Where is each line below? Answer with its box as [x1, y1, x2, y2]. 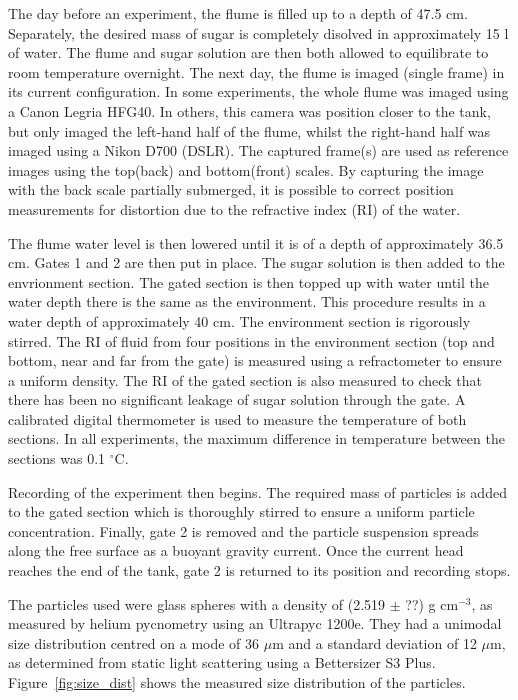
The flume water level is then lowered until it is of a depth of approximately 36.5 [8, 232, 504, 253]
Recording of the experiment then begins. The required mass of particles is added [8, 481, 507, 502]
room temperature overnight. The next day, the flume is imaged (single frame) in [8, 61, 505, 82]
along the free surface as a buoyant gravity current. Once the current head [8, 540, 464, 561]
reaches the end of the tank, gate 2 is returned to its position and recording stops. [8, 560, 511, 581]
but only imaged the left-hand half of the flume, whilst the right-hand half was [8, 120, 491, 141]
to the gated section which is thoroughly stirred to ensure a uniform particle [8, 501, 475, 522]
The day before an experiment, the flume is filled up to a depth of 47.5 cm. [8, 3, 468, 23]
